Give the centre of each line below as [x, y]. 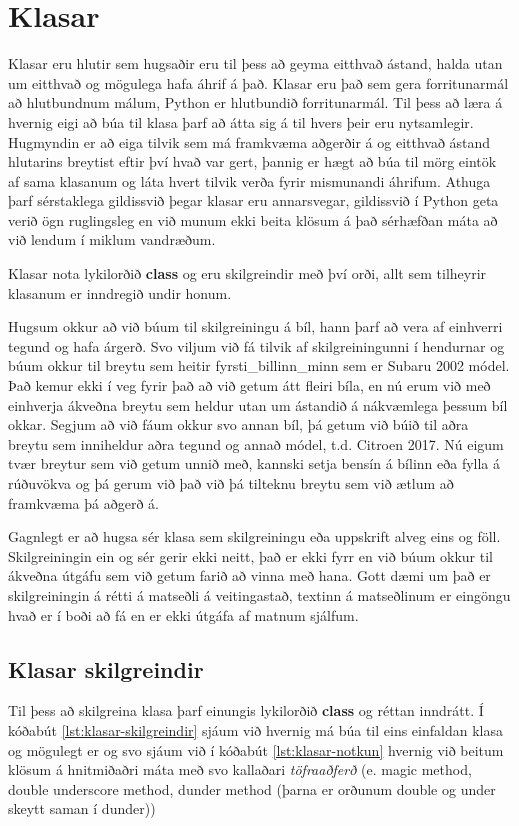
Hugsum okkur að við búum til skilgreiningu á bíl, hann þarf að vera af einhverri [255, 326]
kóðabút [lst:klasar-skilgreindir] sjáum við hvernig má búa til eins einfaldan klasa [255, 729]
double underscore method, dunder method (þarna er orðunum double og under [252, 788]
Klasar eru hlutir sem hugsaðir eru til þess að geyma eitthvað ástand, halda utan [255, 63]
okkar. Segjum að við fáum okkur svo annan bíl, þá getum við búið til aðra [238, 424]
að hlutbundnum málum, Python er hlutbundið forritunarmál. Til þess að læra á [255, 102]
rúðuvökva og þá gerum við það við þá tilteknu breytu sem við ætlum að [231, 483]
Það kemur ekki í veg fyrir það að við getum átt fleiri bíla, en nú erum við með [249, 385]
